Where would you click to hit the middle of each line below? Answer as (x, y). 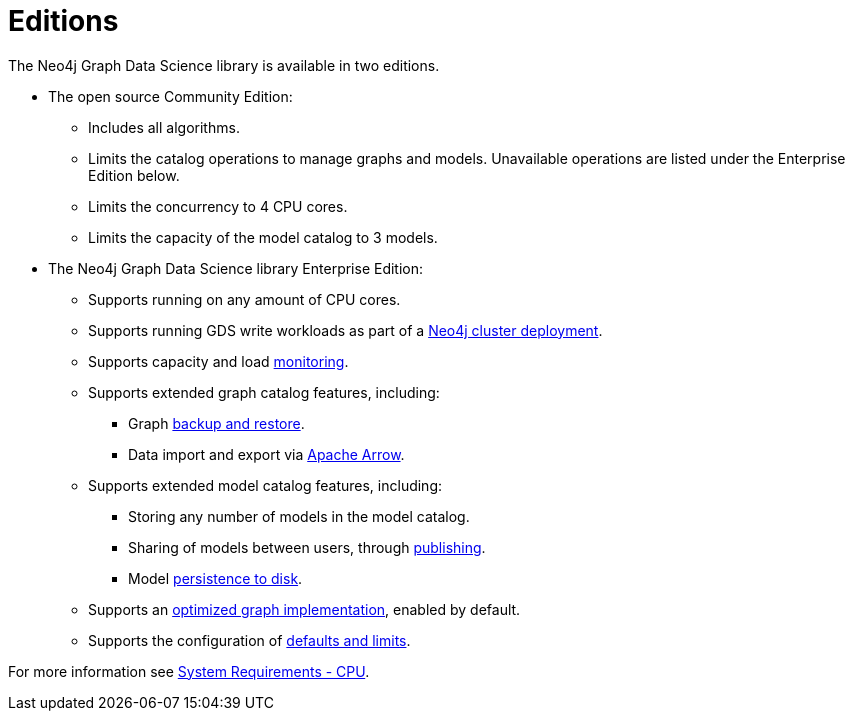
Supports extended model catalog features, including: (265, 485)
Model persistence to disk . (215, 578)
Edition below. (134, 175)
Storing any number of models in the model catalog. (299, 516)
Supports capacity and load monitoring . (218, 361)
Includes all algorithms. (164, 127)
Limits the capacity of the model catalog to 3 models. (263, 237)
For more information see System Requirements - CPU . (189, 671)
